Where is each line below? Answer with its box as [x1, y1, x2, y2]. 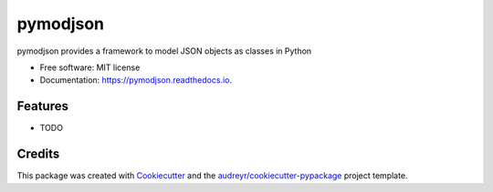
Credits [16, 147, 60, 162]
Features [16, 98, 68, 114]
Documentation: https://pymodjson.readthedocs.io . [39, 75, 233, 86]
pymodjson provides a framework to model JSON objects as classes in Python [16, 45, 312, 56]
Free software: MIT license [39, 62, 141, 73]
